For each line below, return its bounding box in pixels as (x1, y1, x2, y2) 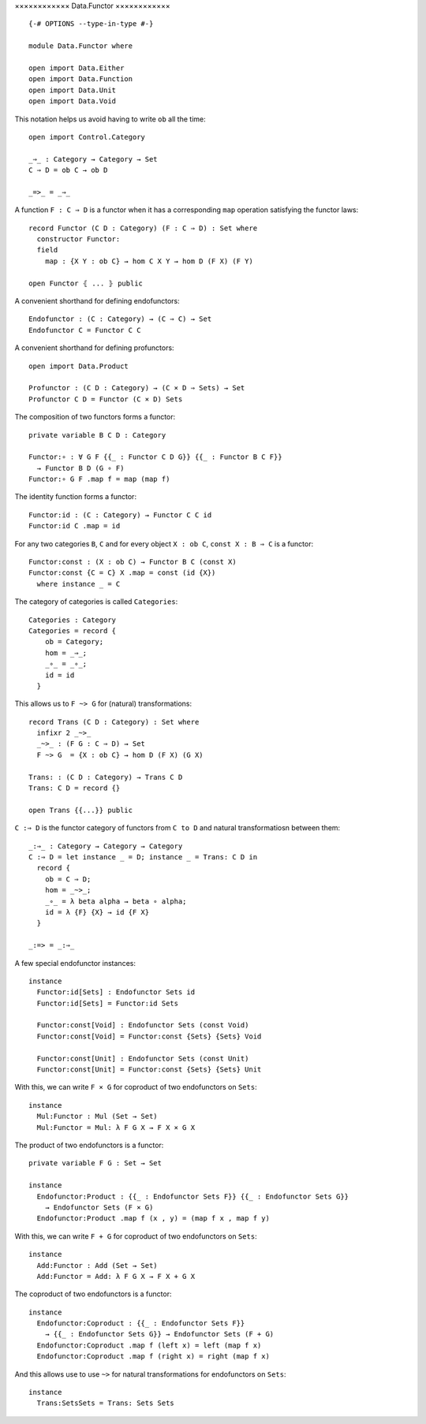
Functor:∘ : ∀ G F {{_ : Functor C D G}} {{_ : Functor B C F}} (28, 453, 283, 461)
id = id (44, 670, 75, 680)
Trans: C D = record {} (28, 784, 121, 792)
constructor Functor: (36, 235, 121, 244)
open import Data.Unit (28, 85, 117, 95)
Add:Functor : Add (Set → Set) (36, 1261, 158, 1269)
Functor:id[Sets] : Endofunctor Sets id (36, 988, 196, 997)
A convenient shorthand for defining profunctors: (14, 343, 174, 352)
